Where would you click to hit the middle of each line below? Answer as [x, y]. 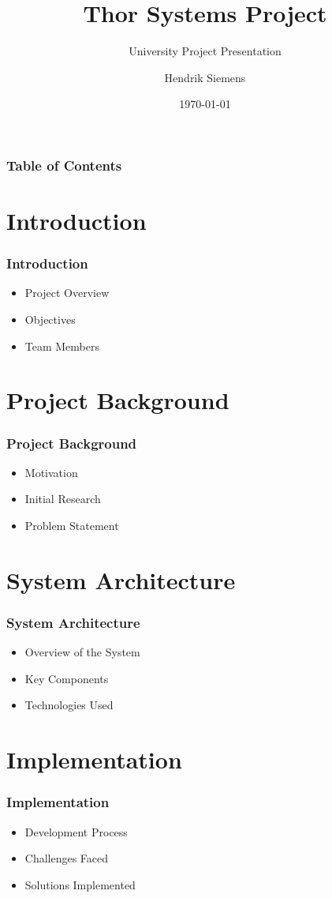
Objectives [50, 319]
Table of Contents [64, 165]
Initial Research [63, 499]
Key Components [67, 678]
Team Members [62, 346]
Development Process [76, 831]
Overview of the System [82, 652]
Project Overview [67, 293]
